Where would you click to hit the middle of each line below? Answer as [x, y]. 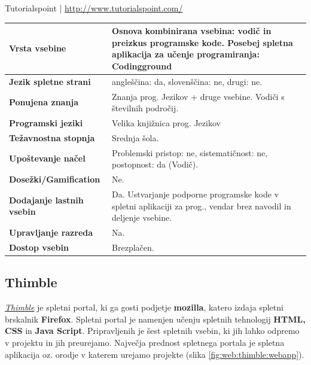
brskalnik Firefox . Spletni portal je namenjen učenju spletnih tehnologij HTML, [155, 319]
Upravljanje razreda [51, 232]
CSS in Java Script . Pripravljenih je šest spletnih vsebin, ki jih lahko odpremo [152, 331]
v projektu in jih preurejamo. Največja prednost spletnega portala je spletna [145, 342]
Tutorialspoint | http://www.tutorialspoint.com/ [94, 8]
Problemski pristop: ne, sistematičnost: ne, [190, 152]
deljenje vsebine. [142, 218]
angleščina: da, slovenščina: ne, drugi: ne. [187, 81]
